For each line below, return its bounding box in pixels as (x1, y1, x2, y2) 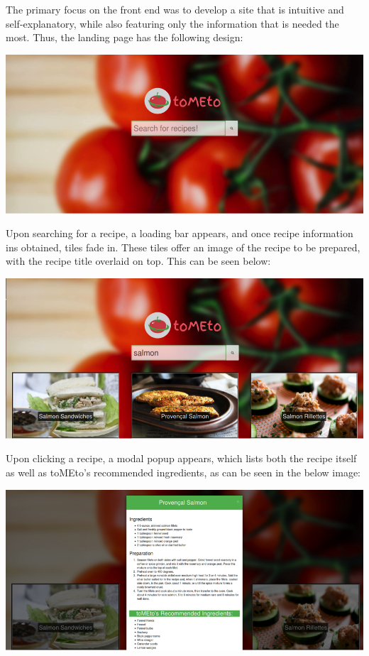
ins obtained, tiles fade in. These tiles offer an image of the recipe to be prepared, (6, 239, 360, 254)
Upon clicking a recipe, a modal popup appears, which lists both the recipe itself (6, 451, 357, 466)
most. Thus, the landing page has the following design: (6, 30, 243, 45)
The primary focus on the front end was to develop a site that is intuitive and (6, 2, 344, 16)
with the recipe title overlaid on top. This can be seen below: (6, 253, 271, 268)
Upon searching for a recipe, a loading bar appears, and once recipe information (6, 226, 353, 241)
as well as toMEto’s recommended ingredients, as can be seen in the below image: (6, 465, 360, 480)
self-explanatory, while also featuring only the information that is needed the (6, 16, 339, 31)
